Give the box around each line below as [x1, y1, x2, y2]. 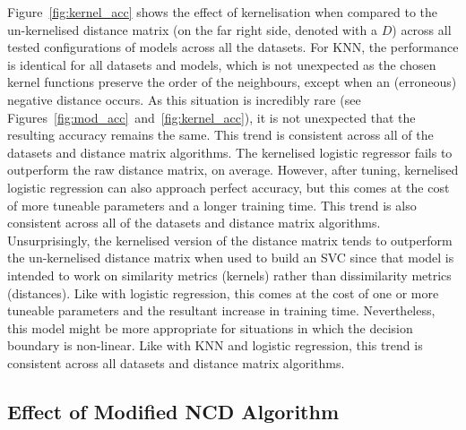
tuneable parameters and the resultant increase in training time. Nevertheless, [7, 301, 436, 320]
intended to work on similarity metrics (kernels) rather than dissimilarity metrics [7, 265, 452, 284]
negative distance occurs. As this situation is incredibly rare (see [7, 90, 361, 108]
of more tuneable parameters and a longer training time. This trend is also [7, 195, 417, 214]
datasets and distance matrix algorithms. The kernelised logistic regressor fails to [7, 142, 453, 161]
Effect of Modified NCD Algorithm [7, 397, 340, 425]
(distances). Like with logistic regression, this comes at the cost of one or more [7, 283, 439, 302]
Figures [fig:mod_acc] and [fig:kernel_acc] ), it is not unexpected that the [7, 107, 416, 126]
